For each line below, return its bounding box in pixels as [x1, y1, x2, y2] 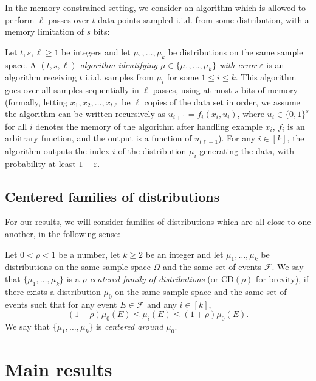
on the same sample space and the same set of [115, 285, 287, 297]
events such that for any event [5, 297, 117, 310]
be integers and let [61, 45, 131, 58]
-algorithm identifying [77, 58, 157, 71]
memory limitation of [5, 25, 84, 38]
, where [237, 107, 264, 120]
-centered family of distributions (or [86, 272, 219, 285]
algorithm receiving [5, 71, 77, 84]
